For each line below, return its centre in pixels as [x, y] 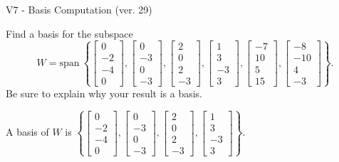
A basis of [27, 132]
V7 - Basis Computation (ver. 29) [79, 9]
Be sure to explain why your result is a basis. [104, 93]
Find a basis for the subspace [69, 33]
